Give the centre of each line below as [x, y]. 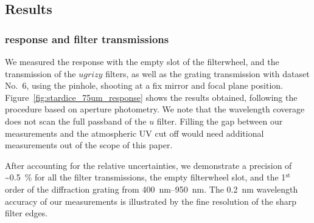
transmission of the [40, 73]
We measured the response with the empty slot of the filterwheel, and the [142, 61]
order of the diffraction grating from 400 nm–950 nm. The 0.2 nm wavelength [152, 189]
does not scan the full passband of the [76, 121]
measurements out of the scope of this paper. [89, 145]
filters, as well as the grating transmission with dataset [208, 73]
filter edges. [26, 213]
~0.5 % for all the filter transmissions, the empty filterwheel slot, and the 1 [145, 177]
